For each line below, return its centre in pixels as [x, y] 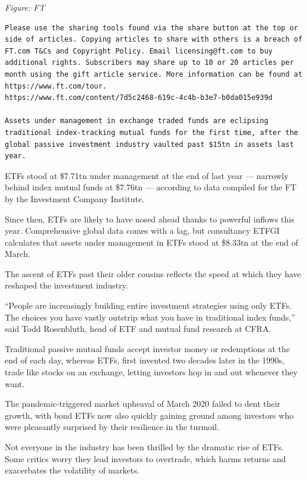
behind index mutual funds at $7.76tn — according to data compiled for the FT [151, 187]
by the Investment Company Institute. [75, 198]
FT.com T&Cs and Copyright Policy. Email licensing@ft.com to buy [139, 51]
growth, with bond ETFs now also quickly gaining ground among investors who [149, 415]
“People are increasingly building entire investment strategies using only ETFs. [148, 305]
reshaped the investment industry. [67, 285]
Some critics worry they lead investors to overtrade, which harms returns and [145, 458]
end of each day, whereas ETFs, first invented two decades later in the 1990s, [145, 360]
